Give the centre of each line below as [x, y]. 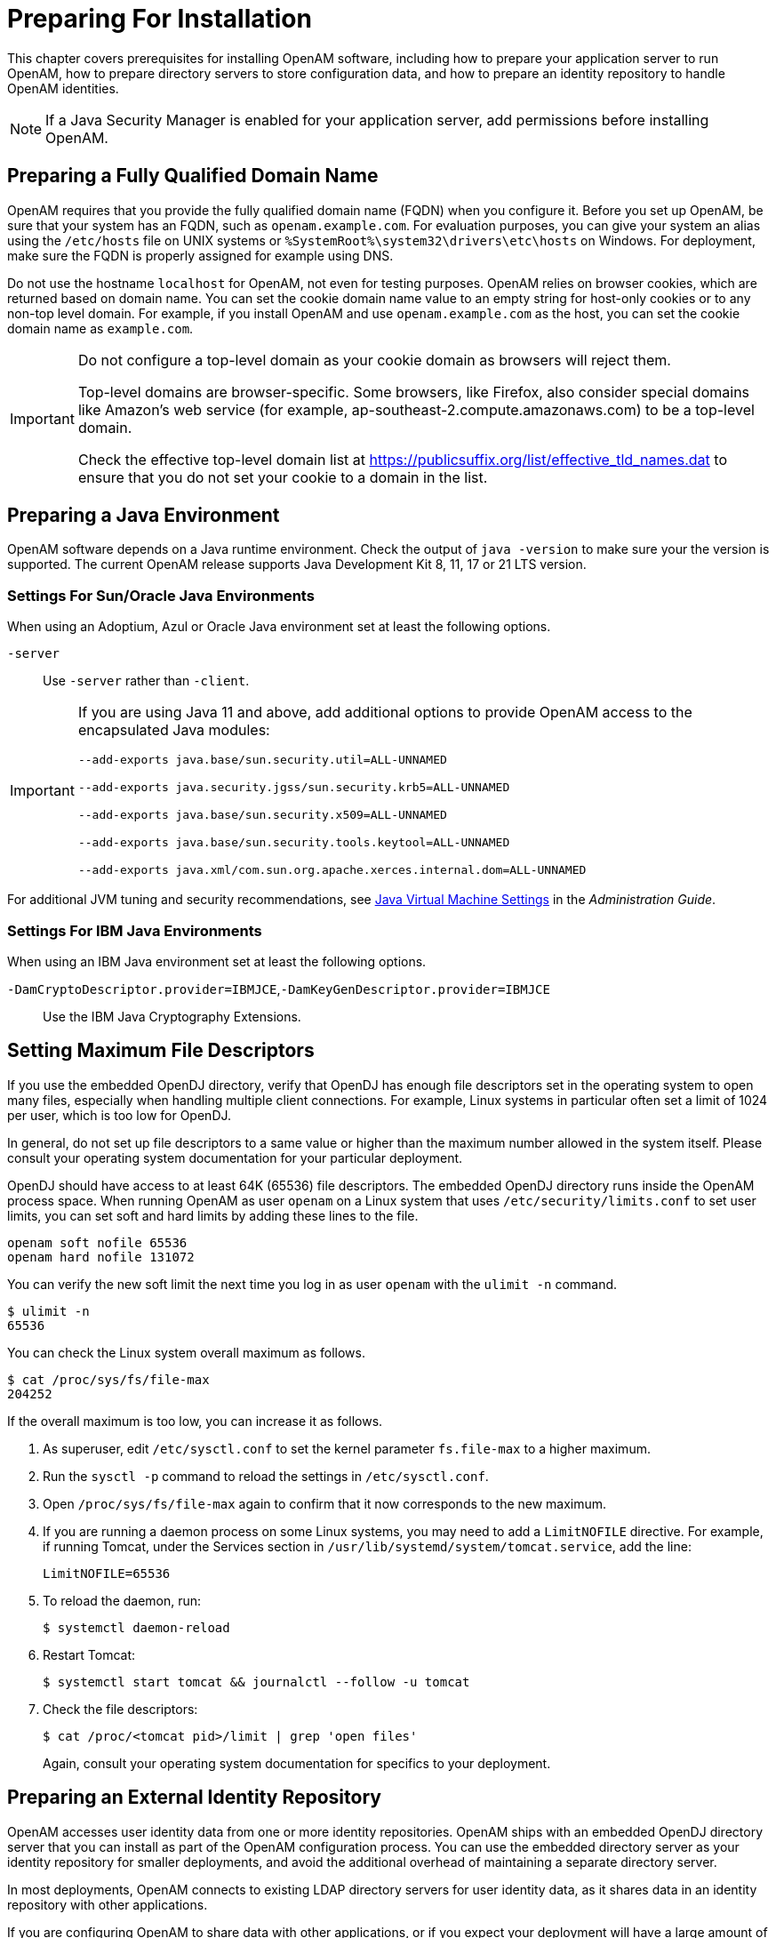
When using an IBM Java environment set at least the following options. [217, 961]
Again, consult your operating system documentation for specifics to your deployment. [297, 1763]
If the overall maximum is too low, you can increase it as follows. [195, 1421]
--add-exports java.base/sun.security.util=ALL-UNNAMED [262, 760]
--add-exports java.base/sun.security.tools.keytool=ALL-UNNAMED [294, 843]
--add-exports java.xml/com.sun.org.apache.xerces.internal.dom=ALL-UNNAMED [332, 870]
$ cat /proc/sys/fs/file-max [108, 1379]
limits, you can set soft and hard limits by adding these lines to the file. [213, 1215]
